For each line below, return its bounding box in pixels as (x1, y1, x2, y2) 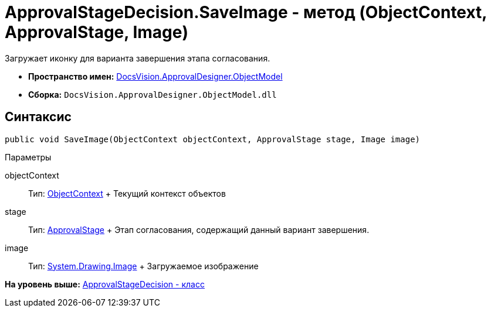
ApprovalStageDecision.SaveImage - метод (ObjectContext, (5, 2, 487, 22)
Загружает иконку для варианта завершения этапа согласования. (5, 53, 270, 63)
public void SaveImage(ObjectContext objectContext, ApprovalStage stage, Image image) (5, 134, 421, 144)
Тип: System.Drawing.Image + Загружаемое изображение (28, 260, 259, 271)
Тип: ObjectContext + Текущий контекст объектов (28, 188, 226, 198)
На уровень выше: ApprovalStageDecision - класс (5, 279, 205, 289)
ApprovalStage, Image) (5, 22, 189, 42)
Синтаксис (5, 109, 72, 125)
